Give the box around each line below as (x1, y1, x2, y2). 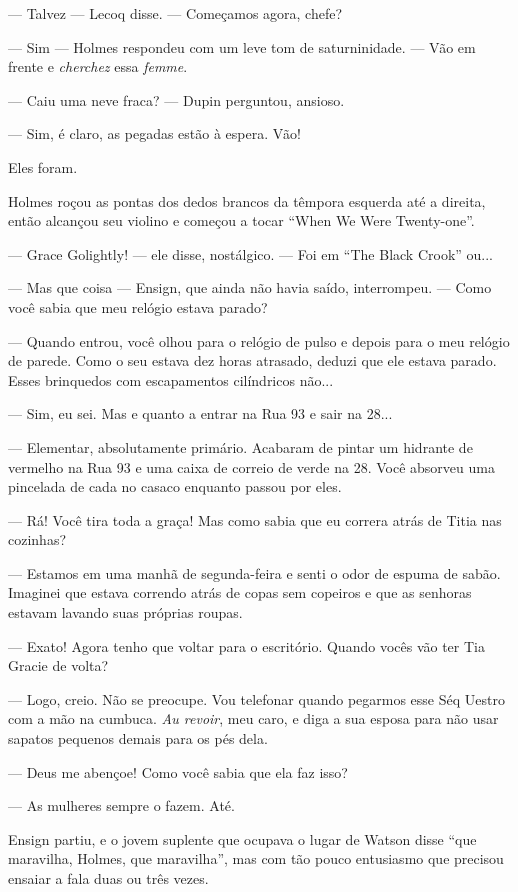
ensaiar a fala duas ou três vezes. (8, 868, 209, 888)
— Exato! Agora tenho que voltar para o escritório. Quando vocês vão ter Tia (8, 635, 485, 656)
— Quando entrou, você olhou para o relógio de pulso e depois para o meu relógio (8, 330, 510, 351)
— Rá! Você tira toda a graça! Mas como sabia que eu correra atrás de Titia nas (8, 509, 502, 530)
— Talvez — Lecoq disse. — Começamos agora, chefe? (8, 3, 343, 23)
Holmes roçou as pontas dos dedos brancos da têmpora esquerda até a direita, (8, 190, 486, 211)
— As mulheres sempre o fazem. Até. (8, 795, 235, 816)
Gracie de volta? (8, 655, 109, 676)
